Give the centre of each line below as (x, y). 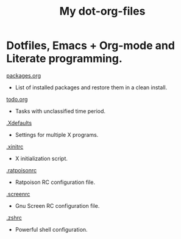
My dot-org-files (102, 11)
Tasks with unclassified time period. (60, 111)
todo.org (17, 99)
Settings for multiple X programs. (57, 134)
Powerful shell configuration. (51, 229)
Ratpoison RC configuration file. (55, 182)
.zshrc (14, 218)
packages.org (24, 75)
